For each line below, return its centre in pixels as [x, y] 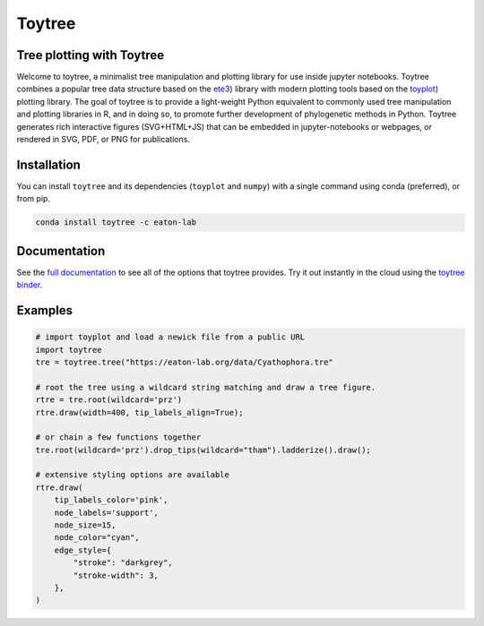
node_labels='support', [106, 512]
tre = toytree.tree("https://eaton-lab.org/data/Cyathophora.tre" [184, 362]
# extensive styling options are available [133, 475]
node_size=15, [85, 525]
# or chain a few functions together [118, 437]
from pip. [34, 199]
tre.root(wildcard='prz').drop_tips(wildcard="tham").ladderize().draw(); [203, 450]
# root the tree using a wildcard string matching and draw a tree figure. [206, 387]
